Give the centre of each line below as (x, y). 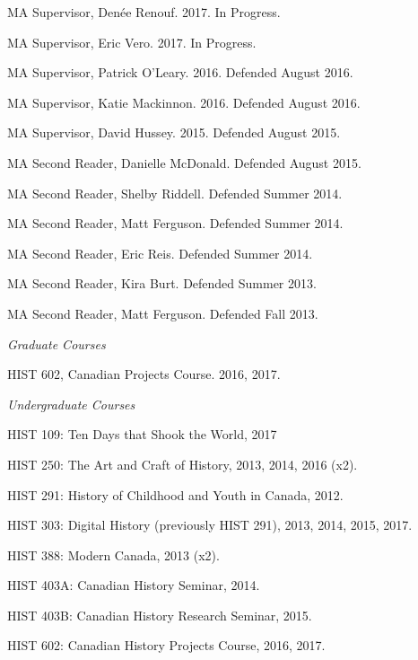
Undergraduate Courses (71, 404)
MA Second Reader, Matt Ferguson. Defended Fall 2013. (163, 313)
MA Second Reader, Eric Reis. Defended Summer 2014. (160, 253)
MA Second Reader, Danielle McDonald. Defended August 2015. (184, 162)
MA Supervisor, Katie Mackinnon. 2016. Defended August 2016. (184, 102)
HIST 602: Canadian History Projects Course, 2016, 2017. (166, 645)
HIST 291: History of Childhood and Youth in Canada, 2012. (175, 494)
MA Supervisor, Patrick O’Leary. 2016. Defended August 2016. (180, 72)
